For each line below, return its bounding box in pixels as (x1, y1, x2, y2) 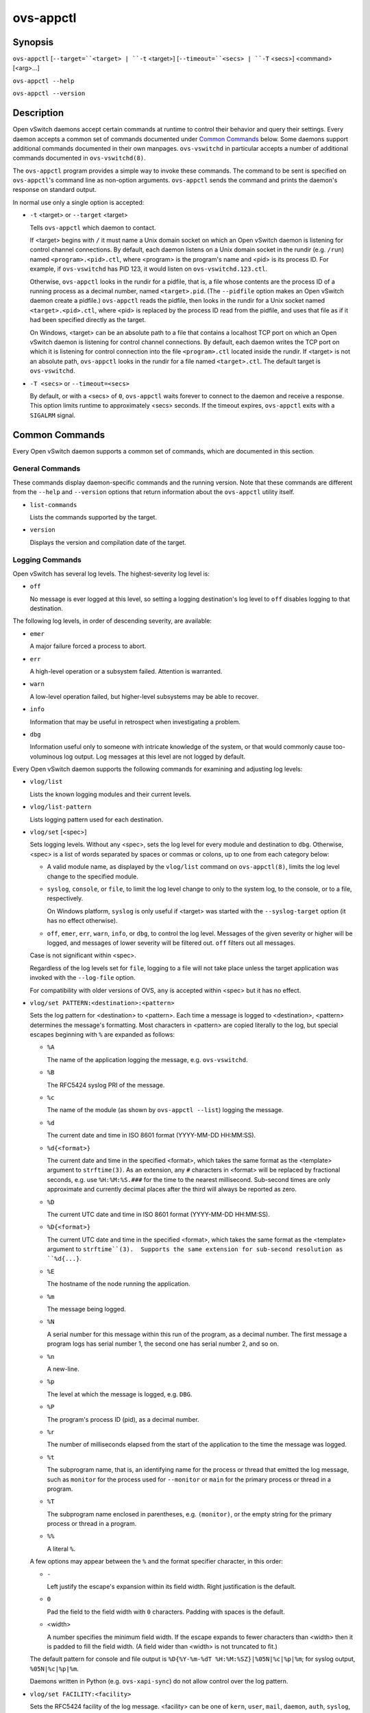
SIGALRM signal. (29, 411, 75, 419)
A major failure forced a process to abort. (29, 642, 147, 650)
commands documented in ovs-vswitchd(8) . (12, 154, 147, 162)
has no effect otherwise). (47, 917, 118, 925)
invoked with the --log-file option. (29, 974, 136, 982)
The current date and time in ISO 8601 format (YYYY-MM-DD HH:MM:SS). (47, 1131, 256, 1139)
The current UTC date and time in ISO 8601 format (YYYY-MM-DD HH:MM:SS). (47, 1210, 271, 1218)
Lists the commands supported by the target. (29, 513, 158, 521)
